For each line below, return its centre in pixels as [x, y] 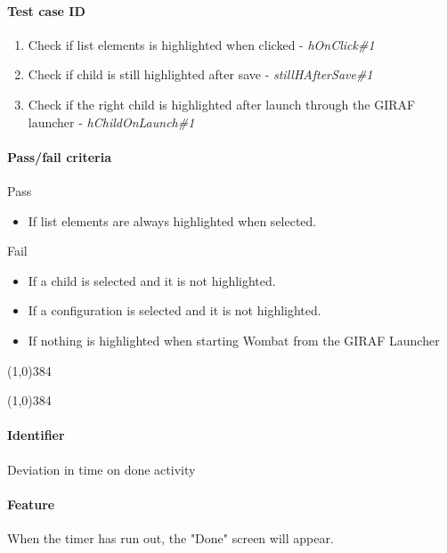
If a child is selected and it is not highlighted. [152, 280]
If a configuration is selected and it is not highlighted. [175, 310]
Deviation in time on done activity [102, 469]
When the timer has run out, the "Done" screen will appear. [171, 537]
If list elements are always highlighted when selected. [172, 220]
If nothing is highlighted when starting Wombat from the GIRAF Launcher [234, 340]
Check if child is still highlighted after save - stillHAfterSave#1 [200, 74]
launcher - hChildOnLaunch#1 [111, 122]
